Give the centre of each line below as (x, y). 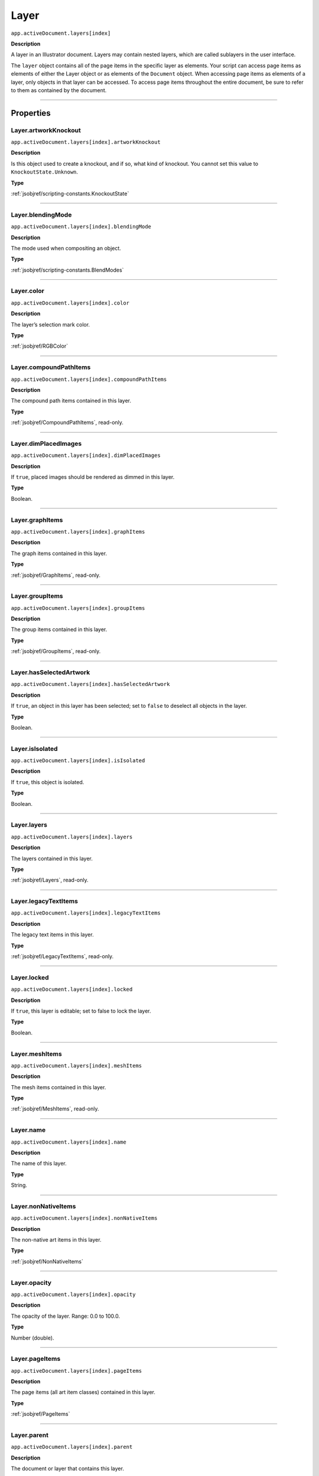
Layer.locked (30, 977)
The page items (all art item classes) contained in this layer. (83, 1392)
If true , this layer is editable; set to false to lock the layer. (81, 1011)
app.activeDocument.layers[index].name (69, 1142)
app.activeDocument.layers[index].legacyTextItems (86, 913)
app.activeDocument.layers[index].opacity (73, 1294)
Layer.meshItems (36, 1054)
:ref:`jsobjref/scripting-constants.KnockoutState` (70, 194)
